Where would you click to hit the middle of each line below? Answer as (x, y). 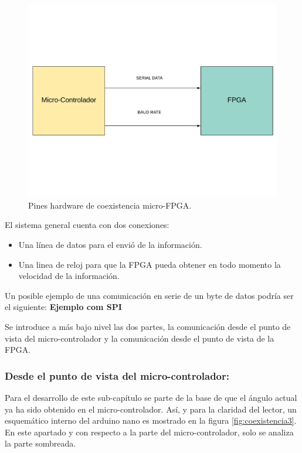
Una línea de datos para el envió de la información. (110, 245)
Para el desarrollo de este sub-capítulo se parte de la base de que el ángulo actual (151, 397)
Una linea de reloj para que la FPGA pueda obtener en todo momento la (150, 264)
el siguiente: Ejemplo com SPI (63, 307)
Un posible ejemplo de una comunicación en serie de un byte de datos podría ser (149, 295)
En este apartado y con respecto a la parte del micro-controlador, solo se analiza (149, 432)
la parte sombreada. (40, 443)
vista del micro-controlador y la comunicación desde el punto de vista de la (140, 338)
